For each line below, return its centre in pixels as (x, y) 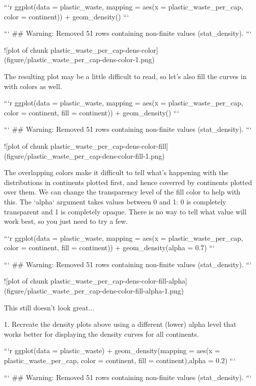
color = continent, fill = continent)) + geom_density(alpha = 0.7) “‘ (110, 247)
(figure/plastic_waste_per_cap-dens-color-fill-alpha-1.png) (94, 291)
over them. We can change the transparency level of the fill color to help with (122, 192)
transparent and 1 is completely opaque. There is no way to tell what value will (125, 211)
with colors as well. (33, 86)
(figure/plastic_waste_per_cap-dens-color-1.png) (79, 59)
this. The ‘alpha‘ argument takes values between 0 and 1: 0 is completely (115, 201)
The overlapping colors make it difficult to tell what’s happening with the (116, 172)
